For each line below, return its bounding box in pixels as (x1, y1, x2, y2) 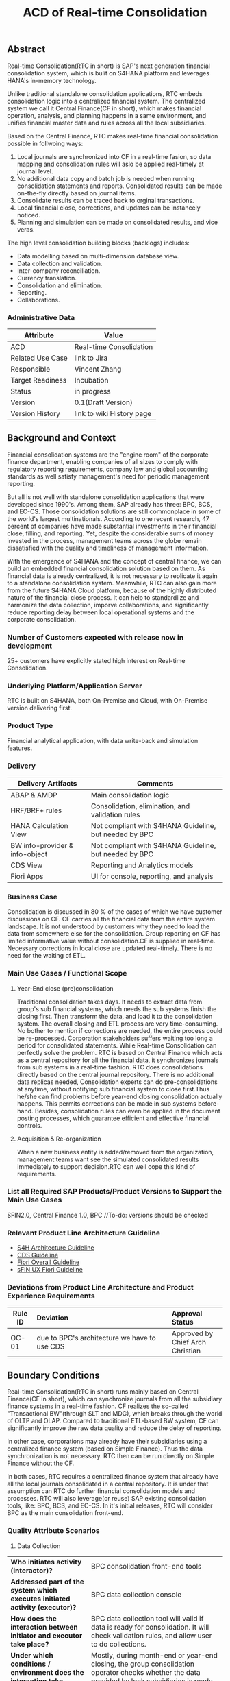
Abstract (7, 43, 46, 56)
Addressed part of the (10, 1577, 84, 1586)
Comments (136, 778, 174, 788)
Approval (171, 1309, 203, 1318)
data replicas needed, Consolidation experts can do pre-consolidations (16, 1078, 218, 1086)
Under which (10, 1650, 53, 1660)
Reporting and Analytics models (91, 860, 194, 870)
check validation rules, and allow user (91, 1630, 212, 1640)
